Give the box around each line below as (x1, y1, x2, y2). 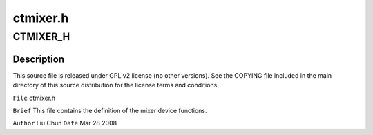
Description (12, 53, 65, 65)
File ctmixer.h (12, 94, 56, 102)
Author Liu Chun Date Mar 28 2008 (12, 119, 117, 127)
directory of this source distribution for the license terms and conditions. (12, 81, 219, 90)
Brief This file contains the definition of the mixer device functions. (12, 106, 207, 114)
